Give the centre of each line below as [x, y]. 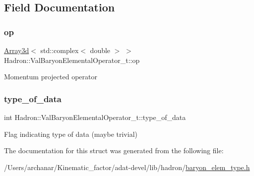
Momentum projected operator [51, 77]
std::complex [60, 50]
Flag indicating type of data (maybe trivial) [71, 134]
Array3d [17, 50]
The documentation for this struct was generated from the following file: [114, 150]
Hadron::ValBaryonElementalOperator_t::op [72, 60]
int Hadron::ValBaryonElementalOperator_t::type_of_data [95, 117]
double [100, 50]
